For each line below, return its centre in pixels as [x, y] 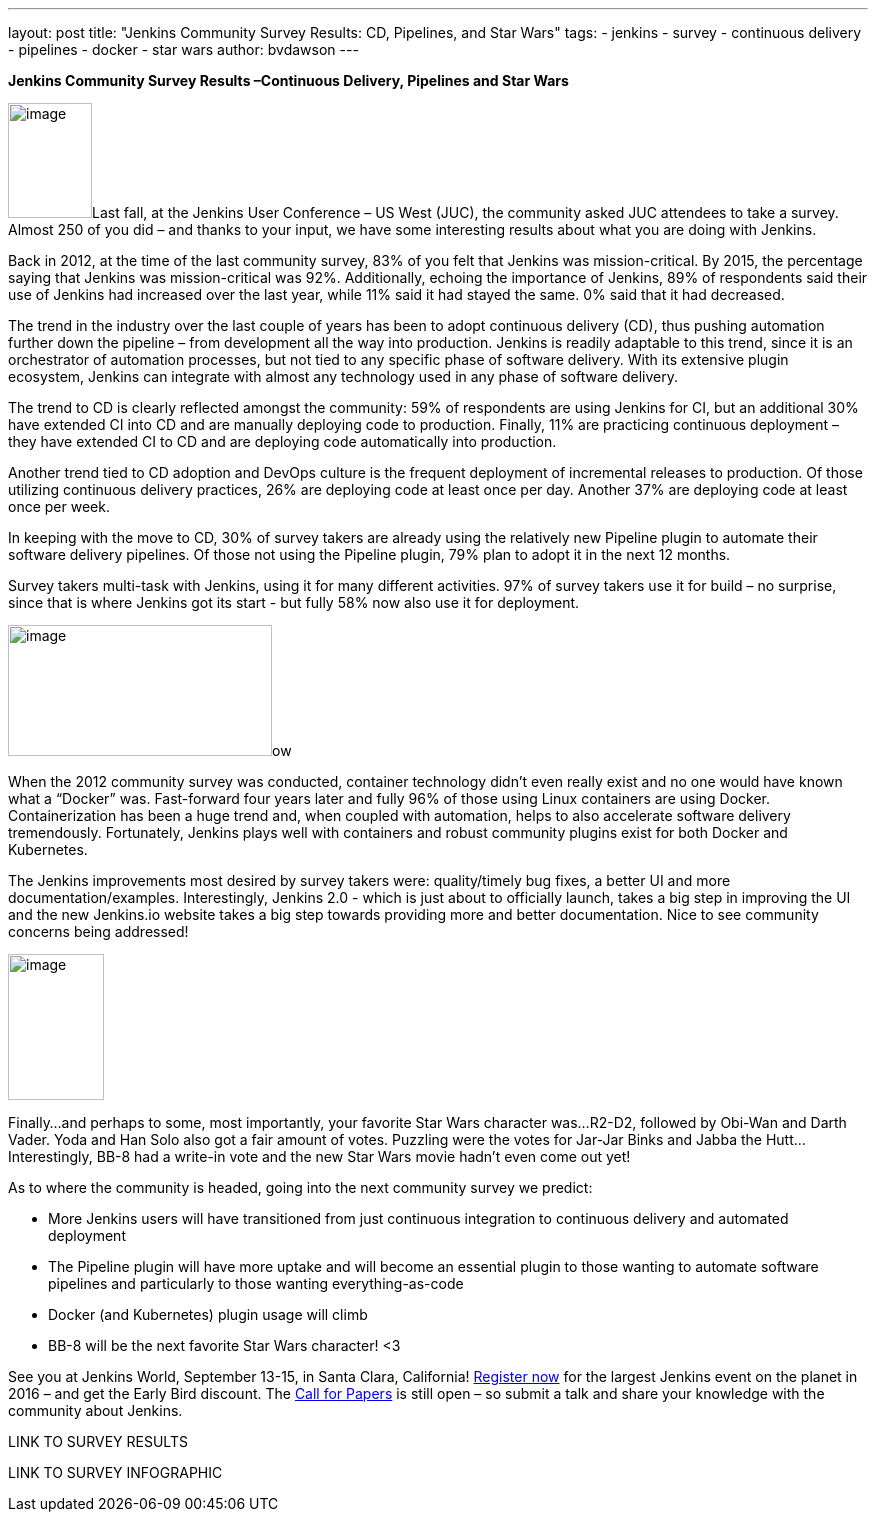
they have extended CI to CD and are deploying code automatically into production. [282, 441]
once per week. [59, 506]
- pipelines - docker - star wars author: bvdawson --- [183, 49]
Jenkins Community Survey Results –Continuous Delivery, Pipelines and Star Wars [288, 80]
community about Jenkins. [95, 1410]
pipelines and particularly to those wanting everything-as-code [256, 1283]
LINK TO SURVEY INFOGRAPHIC [115, 1472]
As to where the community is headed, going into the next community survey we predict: [300, 1187]
